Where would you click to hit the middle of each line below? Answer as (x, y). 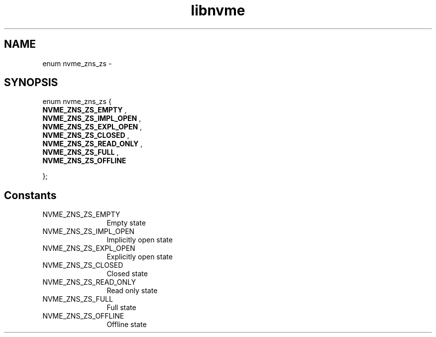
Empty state (126, 223)
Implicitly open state (140, 240)
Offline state (127, 325)
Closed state (127, 274)
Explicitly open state (140, 257)
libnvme (218, 10)
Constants (30, 195)
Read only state (132, 291)
